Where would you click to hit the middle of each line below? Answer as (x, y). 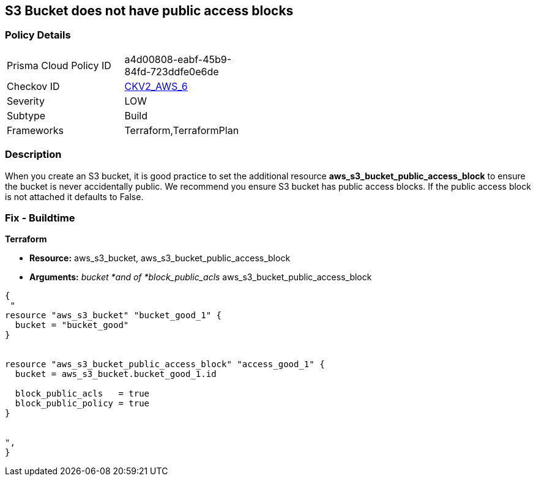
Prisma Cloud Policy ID (59, 65)
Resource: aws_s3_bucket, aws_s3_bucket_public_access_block (160, 258)
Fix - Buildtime (40, 218)
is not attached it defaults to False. (74, 196)
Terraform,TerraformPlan (182, 130)
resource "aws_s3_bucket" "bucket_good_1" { (114, 315)
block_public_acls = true (82, 394)
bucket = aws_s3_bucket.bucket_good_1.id (116, 374)
